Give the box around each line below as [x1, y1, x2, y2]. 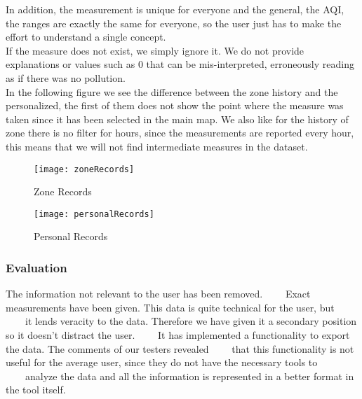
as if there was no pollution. [6, 70, 126, 85]
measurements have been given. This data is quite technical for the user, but [6, 300, 335, 314]
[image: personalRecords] [34, 209, 154, 219]
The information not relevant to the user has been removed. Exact [6, 286, 311, 301]
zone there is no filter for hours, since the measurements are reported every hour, [6, 125, 354, 140]
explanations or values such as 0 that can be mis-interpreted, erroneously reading [6, 57, 354, 71]
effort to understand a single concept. [6, 29, 166, 44]
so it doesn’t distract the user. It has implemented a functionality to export [6, 328, 350, 342]
